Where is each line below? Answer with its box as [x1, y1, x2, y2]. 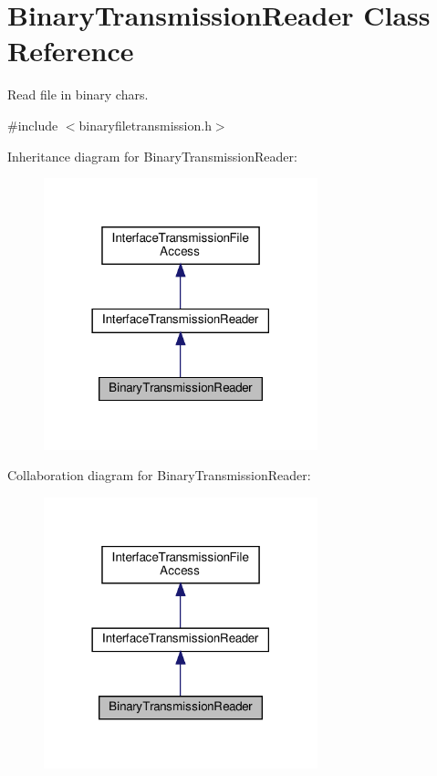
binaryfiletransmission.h [78, 115, 212, 134]
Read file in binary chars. [7, 85, 149, 104]
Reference [7, 32, 134, 69]
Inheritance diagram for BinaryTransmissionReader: [7, 146, 297, 165]
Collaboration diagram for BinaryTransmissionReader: [7, 466, 311, 485]
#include [7, 115, 58, 134]
